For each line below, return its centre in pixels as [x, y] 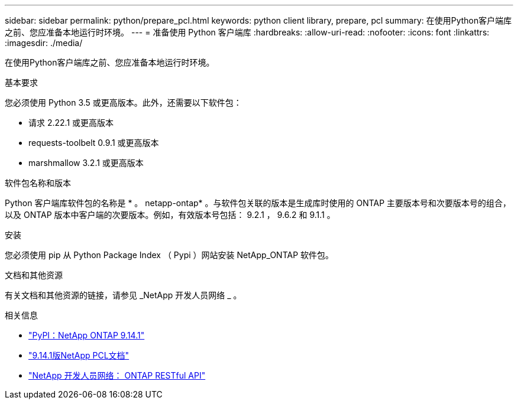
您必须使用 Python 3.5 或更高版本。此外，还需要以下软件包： [123, 102]
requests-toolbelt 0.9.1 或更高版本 [94, 143]
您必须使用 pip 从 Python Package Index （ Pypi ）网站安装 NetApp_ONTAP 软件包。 [169, 255]
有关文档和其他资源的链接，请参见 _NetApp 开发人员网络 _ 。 [123, 295]
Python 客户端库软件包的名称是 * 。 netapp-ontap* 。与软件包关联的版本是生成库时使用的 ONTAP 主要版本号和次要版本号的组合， [258, 203]
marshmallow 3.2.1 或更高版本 [86, 163]
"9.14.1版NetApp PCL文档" [79, 355]
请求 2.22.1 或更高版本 [71, 123]
